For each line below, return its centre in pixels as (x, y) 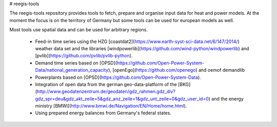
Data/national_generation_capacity (72, 70)
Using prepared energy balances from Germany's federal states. (103, 113)
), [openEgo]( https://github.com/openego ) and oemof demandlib (176, 70)
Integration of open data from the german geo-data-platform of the (106, 84)
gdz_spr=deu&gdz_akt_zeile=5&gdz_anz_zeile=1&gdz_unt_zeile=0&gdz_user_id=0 (122, 99)
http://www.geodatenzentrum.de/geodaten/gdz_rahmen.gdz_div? (106, 92)
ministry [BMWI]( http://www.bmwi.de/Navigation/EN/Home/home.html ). (111, 106)
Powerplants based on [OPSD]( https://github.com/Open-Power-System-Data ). (118, 77)
